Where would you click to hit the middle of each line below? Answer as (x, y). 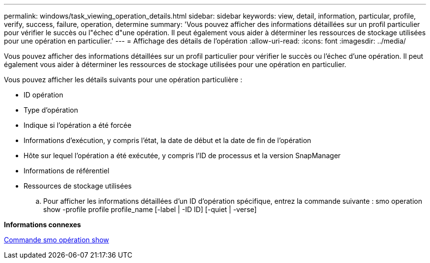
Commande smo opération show (57, 240)
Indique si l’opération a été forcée (78, 125)
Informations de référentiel (67, 171)
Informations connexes (42, 225)
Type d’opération (51, 110)
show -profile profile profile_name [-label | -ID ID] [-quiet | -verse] (150, 209)
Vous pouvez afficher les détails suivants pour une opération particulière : (123, 80)
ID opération (43, 95)
